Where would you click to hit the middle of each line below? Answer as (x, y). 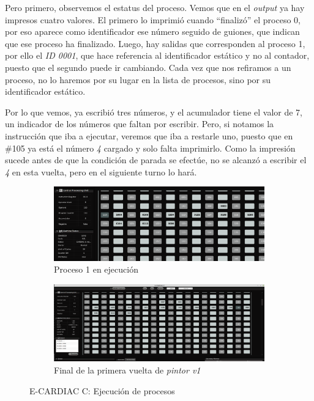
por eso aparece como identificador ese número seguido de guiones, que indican (152, 31)
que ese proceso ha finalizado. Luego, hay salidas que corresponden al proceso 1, (155, 43)
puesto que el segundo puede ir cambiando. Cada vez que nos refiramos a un (148, 67)
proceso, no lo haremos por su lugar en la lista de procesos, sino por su (138, 79)
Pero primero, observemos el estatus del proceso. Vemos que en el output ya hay (155, 7)
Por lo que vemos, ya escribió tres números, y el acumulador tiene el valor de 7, (154, 112)
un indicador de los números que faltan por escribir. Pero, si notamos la (140, 124)
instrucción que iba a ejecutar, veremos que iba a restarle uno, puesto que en (149, 135)
